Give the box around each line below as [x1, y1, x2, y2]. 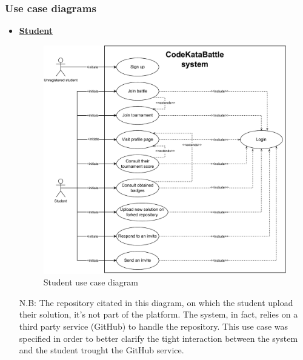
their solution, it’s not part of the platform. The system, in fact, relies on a [19, 308, 298, 321]
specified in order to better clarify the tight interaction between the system [19, 332, 298, 344]
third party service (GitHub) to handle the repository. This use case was [19, 319, 288, 332]
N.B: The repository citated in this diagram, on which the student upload [19, 296, 293, 308]
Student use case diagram [43, 276, 138, 288]
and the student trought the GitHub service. [19, 344, 184, 356]
